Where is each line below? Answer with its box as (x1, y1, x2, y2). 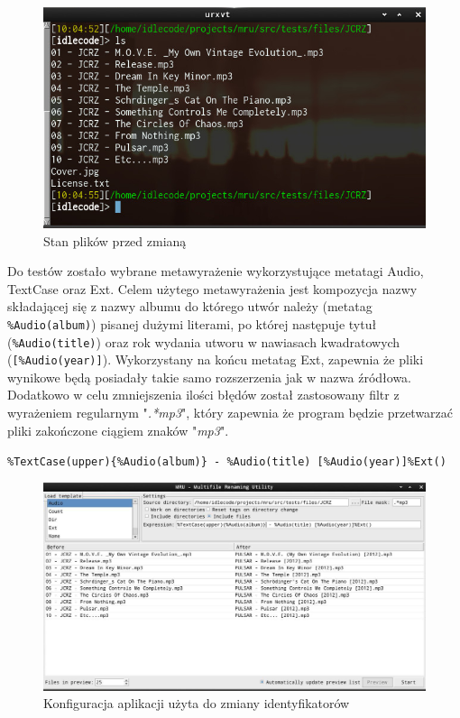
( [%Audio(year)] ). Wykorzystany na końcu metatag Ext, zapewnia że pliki (7, 350, 424, 369)
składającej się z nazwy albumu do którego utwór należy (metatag (7, 297, 373, 316)
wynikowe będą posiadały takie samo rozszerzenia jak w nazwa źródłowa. (7, 367, 411, 386)
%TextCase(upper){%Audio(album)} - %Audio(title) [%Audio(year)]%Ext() (7, 456, 446, 469)
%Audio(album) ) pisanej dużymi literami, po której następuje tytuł (7, 314, 377, 333)
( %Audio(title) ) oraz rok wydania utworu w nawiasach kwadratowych (7, 332, 400, 351)
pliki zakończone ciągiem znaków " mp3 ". (7, 420, 229, 439)
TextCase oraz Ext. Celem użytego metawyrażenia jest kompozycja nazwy (7, 279, 418, 298)
